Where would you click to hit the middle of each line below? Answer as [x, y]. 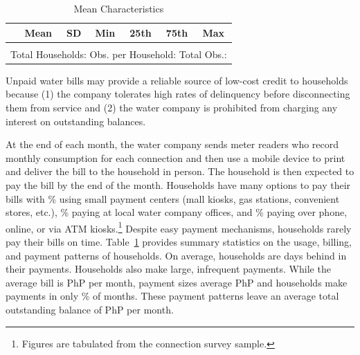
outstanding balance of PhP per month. [90, 309]
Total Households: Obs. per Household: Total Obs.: [119, 54]
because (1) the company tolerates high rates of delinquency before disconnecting [178, 94]
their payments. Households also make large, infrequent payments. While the [168, 269]
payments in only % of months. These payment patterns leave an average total [172, 296]
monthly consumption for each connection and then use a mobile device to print [175, 157]
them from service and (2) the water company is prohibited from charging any [172, 107]
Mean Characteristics [119, 8]
